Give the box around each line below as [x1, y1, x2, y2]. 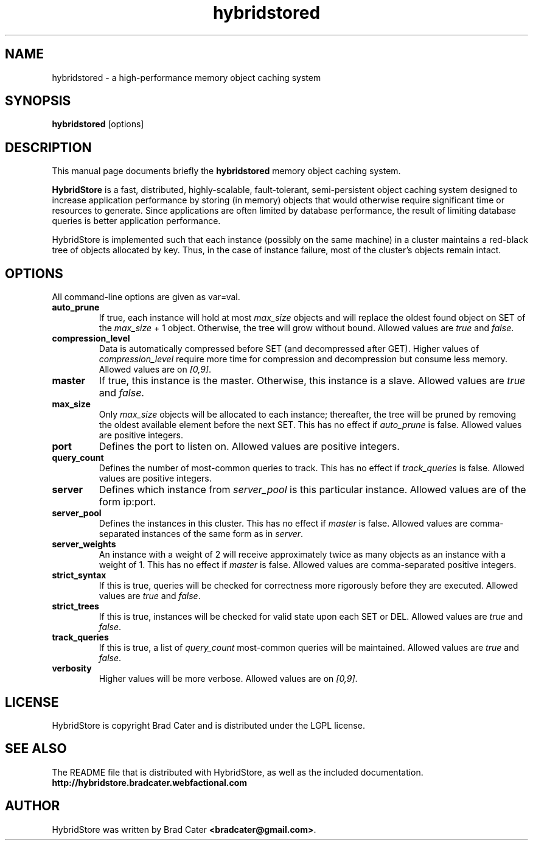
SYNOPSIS [5, 93, 71, 109]
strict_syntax [52, 570, 106, 581]
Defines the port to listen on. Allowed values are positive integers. [99, 440, 400, 453]
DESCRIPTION [5, 139, 92, 155]
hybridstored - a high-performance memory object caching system [52, 72, 321, 83]
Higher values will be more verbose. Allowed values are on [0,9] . [99, 673, 358, 684]
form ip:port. [99, 496, 156, 508]
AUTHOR [5, 798, 60, 814]
